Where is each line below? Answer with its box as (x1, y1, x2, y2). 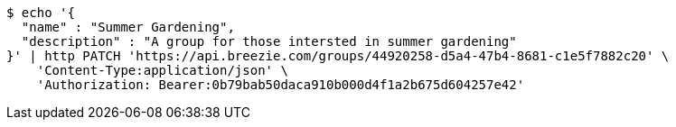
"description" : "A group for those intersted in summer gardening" (21, 34, 517, 49)
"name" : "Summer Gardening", (21, 20, 235, 34)
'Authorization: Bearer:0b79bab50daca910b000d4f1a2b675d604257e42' (36, 77, 525, 92)
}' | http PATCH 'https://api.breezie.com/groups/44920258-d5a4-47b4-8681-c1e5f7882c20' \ (6, 49, 670, 63)
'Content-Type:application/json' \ (36, 63, 288, 77)
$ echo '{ (6, 5, 75, 20)
